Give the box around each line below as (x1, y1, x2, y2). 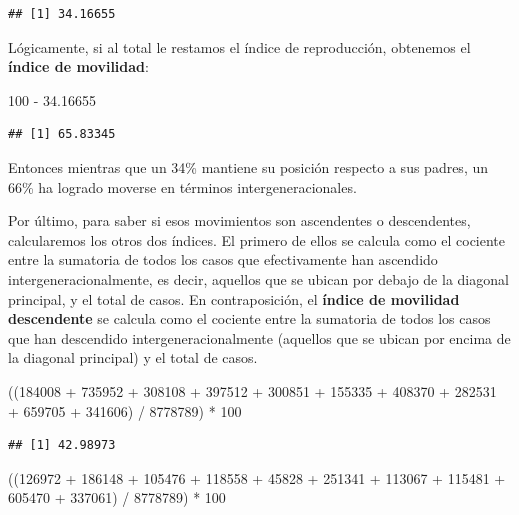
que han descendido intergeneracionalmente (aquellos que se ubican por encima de (8, 327, 511, 348)
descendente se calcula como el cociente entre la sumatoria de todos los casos (8, 308, 491, 329)
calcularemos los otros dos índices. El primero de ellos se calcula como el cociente (8, 229, 506, 250)
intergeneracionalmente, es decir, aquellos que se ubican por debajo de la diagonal (8, 268, 509, 289)
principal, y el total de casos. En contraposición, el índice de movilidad (8, 288, 460, 309)
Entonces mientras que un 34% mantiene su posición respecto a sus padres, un (8, 156, 489, 177)
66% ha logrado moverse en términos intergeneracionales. (8, 176, 357, 197)
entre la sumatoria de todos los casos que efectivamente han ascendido (8, 249, 438, 270)
